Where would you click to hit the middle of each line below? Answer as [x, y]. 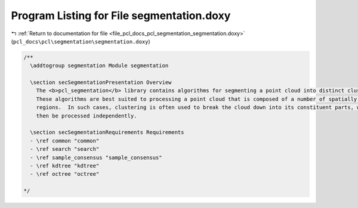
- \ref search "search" [65, 149]
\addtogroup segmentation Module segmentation [99, 66]
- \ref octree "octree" [65, 174]
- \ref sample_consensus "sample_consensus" [96, 157]
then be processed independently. [87, 116]
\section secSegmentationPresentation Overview [101, 83]
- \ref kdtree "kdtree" [65, 166]
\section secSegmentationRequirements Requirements [107, 132]
